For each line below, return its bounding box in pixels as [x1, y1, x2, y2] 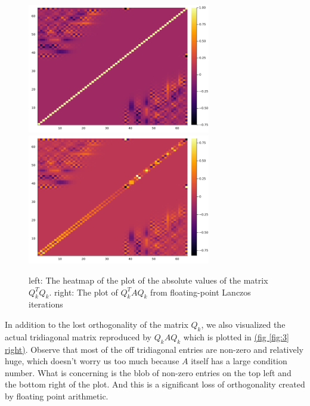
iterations [29, 298, 63, 310]
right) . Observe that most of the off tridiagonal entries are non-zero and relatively [5, 343, 304, 355]
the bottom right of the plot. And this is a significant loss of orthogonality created [5, 378, 305, 390]
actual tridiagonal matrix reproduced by [5, 330, 151, 343]
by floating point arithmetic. [5, 389, 108, 402]
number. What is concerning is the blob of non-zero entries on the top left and [5, 366, 292, 379]
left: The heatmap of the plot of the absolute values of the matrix [29, 274, 268, 286]
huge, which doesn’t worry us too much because [5, 355, 179, 367]
